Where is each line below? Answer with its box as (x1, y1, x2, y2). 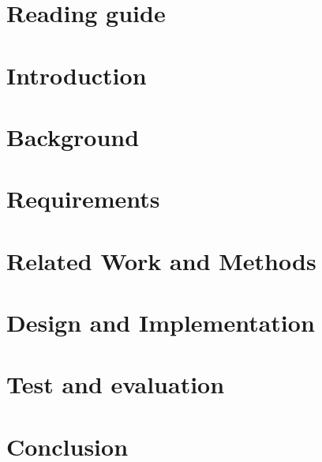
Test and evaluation (6, 368, 225, 400)
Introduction (6, 58, 147, 91)
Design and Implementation (6, 306, 315, 339)
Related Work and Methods (6, 244, 316, 276)
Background (6, 120, 140, 152)
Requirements (6, 182, 160, 215)
